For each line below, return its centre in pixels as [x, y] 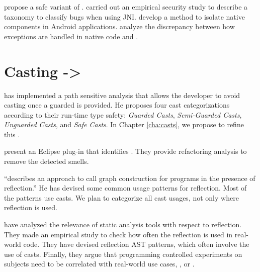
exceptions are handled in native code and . [71, 36]
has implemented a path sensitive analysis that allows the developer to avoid [122, 95]
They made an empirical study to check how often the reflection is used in [118, 234]
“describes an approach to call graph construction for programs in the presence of [130, 178]
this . [12, 134]
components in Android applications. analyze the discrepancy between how [119, 26]
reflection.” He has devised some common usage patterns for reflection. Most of [125, 188]
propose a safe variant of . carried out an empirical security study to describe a [126, 7]
